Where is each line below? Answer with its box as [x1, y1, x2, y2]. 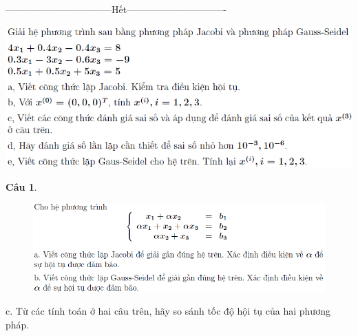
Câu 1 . [6, 179, 37, 193]
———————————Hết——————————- [6, 2, 227, 16]
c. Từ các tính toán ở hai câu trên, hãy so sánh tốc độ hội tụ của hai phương [6, 304, 330, 318]
